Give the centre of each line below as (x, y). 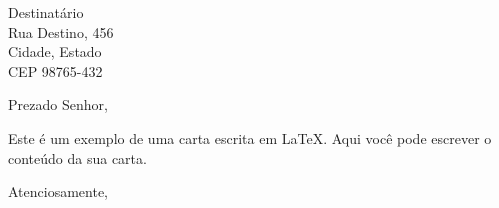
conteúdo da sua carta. (77, 157)
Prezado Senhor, (58, 104)
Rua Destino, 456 (61, 31)
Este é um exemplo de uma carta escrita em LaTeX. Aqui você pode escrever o (250, 137)
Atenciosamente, (58, 191)
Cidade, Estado (55, 51)
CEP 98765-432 (55, 70)
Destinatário (46, 12)
